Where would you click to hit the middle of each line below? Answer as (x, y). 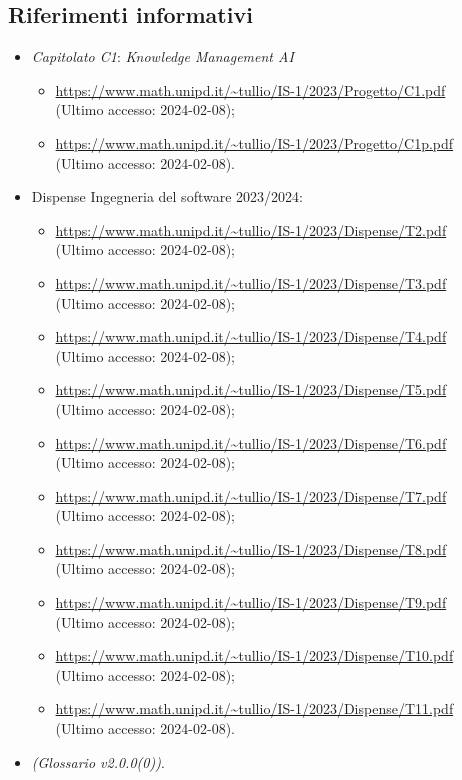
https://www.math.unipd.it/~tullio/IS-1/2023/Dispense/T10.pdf (254, 655)
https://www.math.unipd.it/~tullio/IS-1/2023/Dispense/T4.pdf (251, 336)
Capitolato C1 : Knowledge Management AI (162, 56)
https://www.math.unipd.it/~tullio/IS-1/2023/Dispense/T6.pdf (251, 442)
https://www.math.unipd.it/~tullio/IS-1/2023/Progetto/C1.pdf (250, 89)
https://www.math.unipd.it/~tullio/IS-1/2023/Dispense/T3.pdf (251, 282)
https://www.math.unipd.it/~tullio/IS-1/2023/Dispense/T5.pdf (251, 389)
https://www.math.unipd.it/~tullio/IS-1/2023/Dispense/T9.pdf (251, 602)
